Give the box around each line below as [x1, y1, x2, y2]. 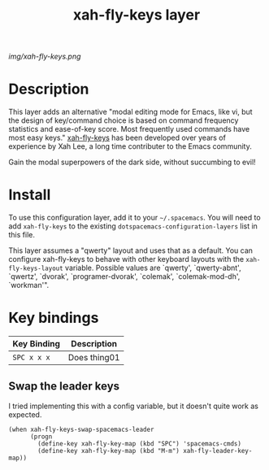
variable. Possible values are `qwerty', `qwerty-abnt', [64, 263, 241, 273]
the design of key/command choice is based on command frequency [8, 115, 239, 125]
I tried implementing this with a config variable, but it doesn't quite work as [8, 401, 258, 411]
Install [8, 185, 51, 204]
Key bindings [8, 309, 99, 327]
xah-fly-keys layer [72, 6, 201, 24]
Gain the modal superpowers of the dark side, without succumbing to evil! [8, 157, 256, 168]
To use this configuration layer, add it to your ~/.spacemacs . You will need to [8, 213, 262, 223]
